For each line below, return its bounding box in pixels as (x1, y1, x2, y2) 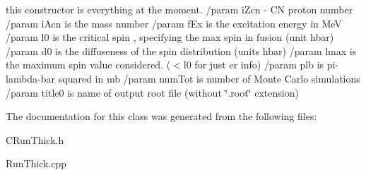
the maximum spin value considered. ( (6, 57, 171, 72)
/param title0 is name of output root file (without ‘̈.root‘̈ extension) (6, 85, 299, 99)
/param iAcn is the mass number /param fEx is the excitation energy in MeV (6, 16, 342, 30)
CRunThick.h (6, 132, 64, 147)
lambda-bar (6, 71, 56, 85)
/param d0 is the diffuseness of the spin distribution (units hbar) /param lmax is (6, 43, 357, 58)
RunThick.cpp (6, 156, 67, 171)
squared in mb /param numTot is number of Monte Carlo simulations (58, 71, 360, 85)
